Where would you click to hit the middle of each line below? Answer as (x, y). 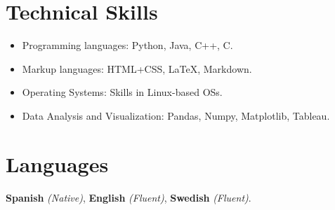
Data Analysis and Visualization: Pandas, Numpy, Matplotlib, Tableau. (176, 115)
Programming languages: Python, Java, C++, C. (127, 45)
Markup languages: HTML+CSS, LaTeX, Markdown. (137, 68)
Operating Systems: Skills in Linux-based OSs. (122, 92)
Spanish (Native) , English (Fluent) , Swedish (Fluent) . (129, 197)
